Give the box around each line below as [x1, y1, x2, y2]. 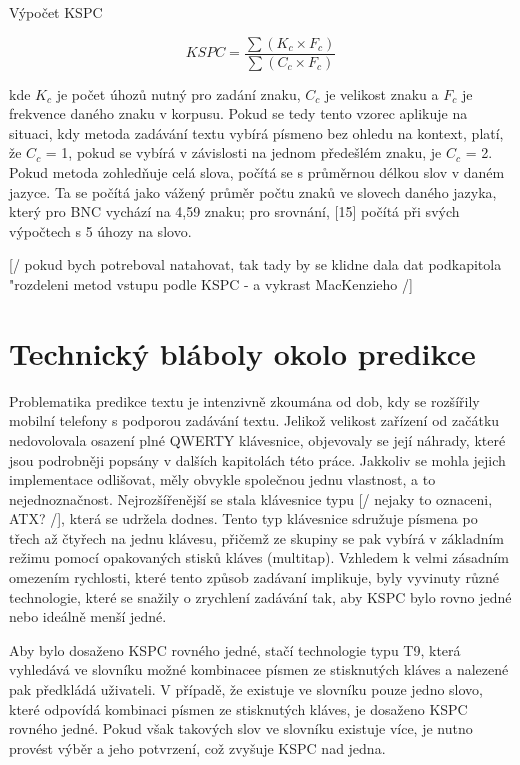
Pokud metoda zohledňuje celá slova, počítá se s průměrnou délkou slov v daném [9, 162, 505, 183]
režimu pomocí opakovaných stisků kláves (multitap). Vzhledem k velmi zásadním [9, 547, 510, 568]
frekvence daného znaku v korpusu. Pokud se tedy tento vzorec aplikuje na [9, 103, 468, 124]
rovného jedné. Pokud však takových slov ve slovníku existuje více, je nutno [9, 718, 473, 739]
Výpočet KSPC [9, 2, 103, 22]
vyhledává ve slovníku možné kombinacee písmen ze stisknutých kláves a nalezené [9, 659, 509, 680]
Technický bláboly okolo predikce [9, 332, 476, 373]
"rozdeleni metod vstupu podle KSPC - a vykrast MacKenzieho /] [9, 274, 413, 294]
